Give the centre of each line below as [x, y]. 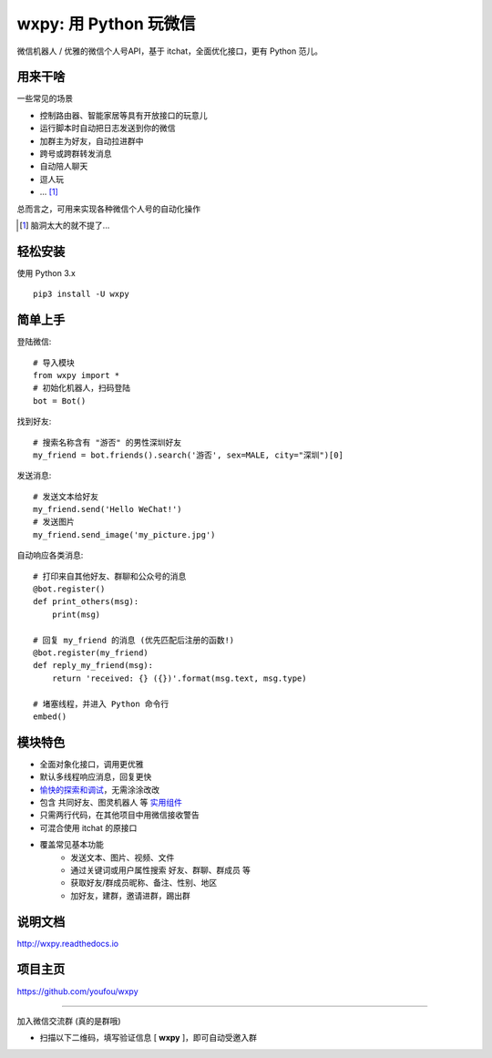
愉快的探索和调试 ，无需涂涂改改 [99, 789]
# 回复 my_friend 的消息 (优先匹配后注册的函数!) [134, 640]
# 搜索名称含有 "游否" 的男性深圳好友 [108, 442]
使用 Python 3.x [46, 272]
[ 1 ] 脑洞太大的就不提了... [65, 225]
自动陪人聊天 [64, 166]
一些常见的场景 [45, 98]
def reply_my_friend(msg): [93, 666]
